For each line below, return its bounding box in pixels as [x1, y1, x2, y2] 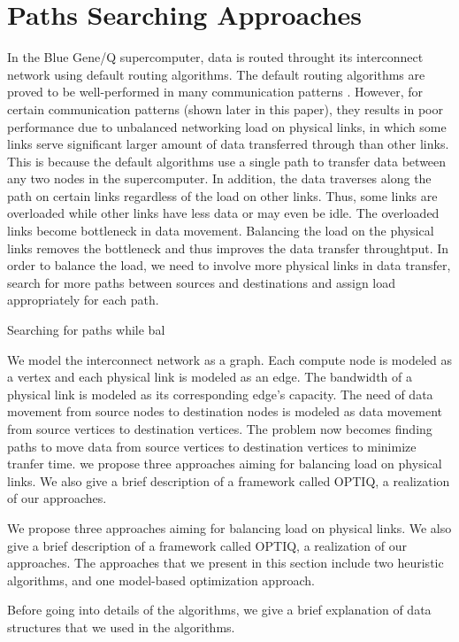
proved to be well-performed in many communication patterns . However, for [7, 82, 424, 101]
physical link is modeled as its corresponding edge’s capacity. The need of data [7, 384, 433, 403]
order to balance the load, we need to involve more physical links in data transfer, [7, 256, 451, 275]
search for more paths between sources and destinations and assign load [7, 273, 396, 291]
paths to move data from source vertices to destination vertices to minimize [7, 437, 417, 455]
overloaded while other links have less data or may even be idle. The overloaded [7, 204, 440, 222]
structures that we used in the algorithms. [7, 617, 235, 636]
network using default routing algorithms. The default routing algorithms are [7, 65, 425, 83]
